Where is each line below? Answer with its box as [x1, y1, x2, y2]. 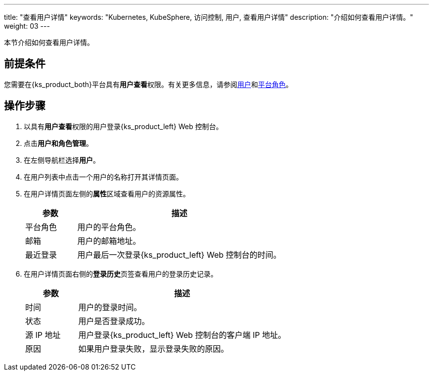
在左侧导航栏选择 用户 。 [24, 155, 100, 164]
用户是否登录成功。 [78, 316, 150, 326]
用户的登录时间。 [78, 302, 142, 312]
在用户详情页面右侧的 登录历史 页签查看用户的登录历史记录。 [24, 269, 217, 278]
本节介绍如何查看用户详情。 [4, 38, 94, 47]
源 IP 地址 [25, 329, 61, 340]
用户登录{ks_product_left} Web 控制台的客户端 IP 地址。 [78, 329, 286, 340]
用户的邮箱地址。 [77, 235, 141, 246]
